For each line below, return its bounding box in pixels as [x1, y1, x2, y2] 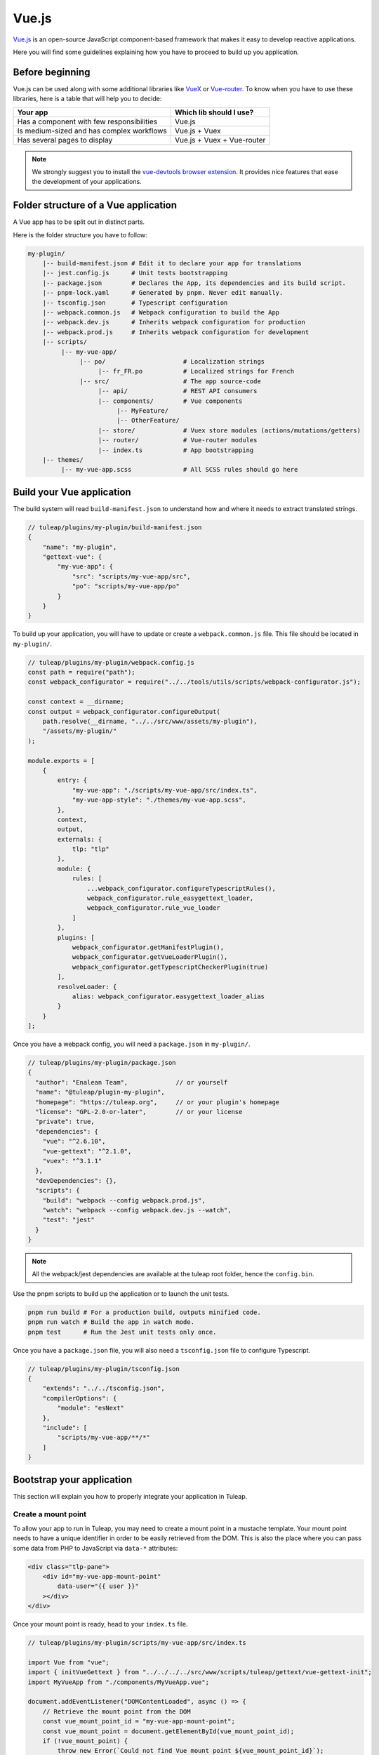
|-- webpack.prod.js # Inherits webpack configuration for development [42, 328, 310, 336]
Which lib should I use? [174, 107, 254, 117]
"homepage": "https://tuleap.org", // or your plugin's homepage [35, 1098, 280, 1106]
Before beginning [13, 66, 91, 78]
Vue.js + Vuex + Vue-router [174, 135, 266, 145]
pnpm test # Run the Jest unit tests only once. [27, 1327, 217, 1336]
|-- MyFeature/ [116, 406, 168, 414]
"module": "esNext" [57, 1404, 124, 1412]
